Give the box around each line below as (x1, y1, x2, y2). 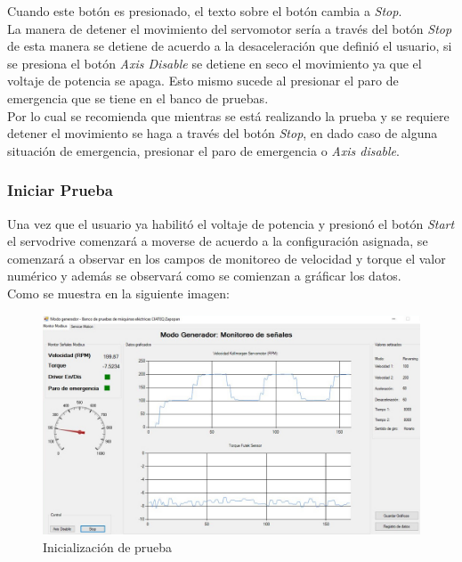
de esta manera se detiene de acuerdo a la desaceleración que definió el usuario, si (7, 37, 452, 55)
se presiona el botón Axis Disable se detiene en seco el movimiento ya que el (7, 53, 422, 72)
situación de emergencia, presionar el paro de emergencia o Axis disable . (7, 141, 400, 159)
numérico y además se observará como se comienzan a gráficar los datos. (7, 266, 401, 285)
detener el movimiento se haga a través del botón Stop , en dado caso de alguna (7, 124, 438, 143)
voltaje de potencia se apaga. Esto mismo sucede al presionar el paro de (7, 71, 399, 90)
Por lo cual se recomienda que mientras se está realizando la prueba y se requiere (7, 106, 450, 125)
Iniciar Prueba (7, 179, 113, 201)
